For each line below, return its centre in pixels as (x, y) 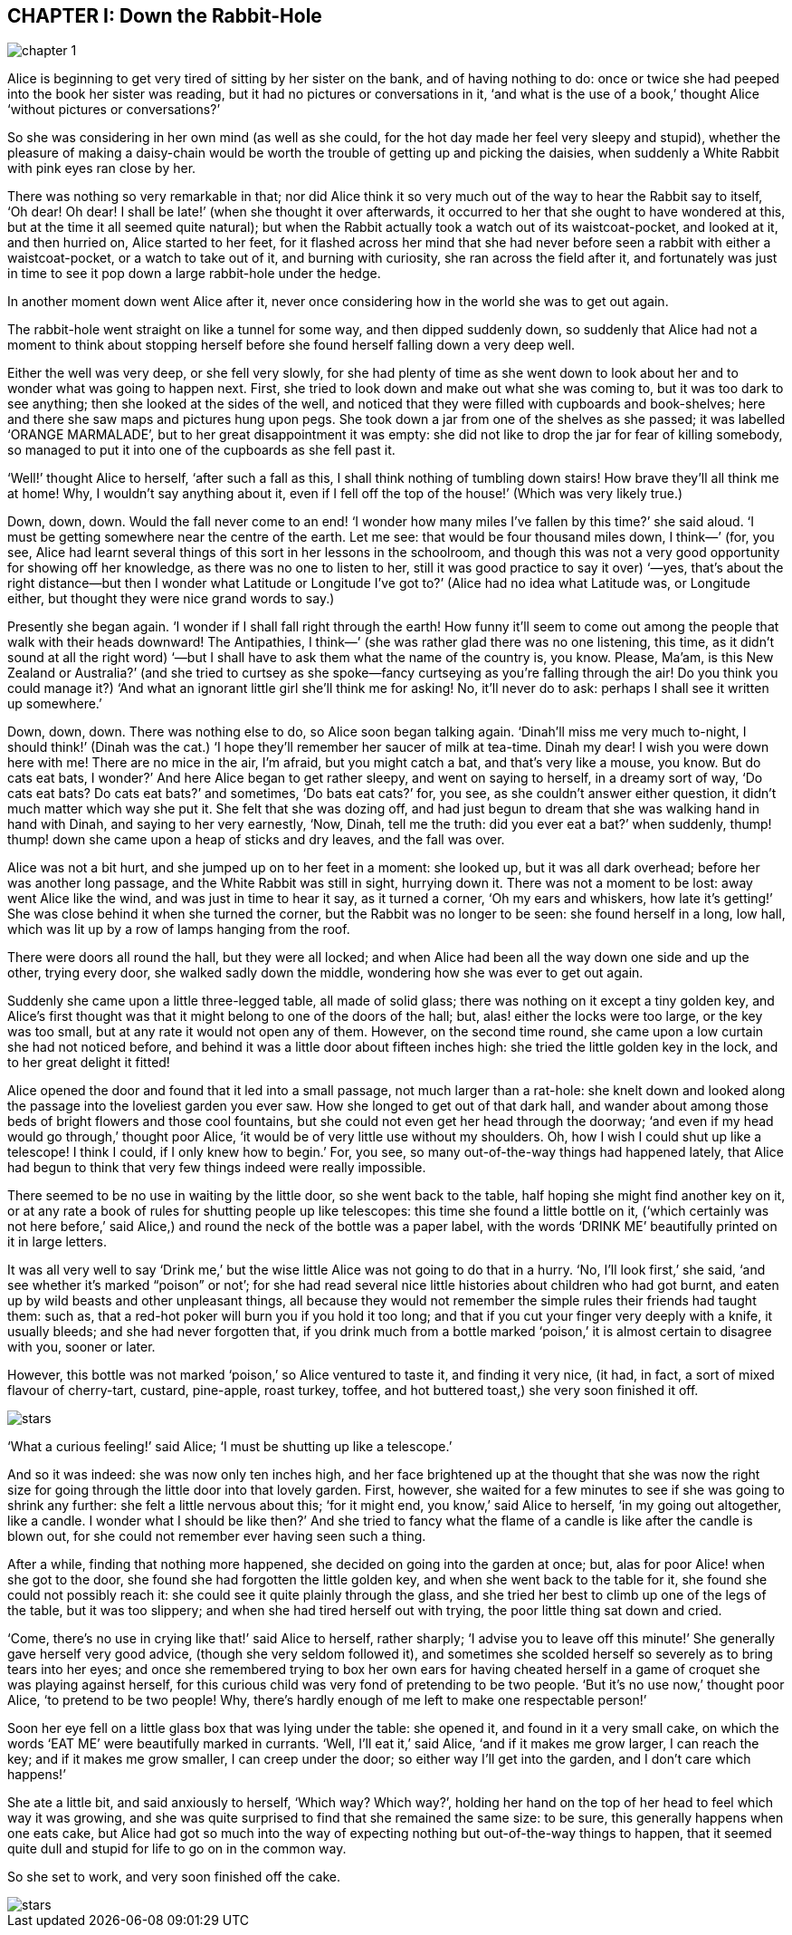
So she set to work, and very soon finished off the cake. (174, 1877)
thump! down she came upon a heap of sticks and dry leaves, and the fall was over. (256, 840)
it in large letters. (57, 1242)
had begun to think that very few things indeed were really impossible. (217, 1168)
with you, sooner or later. (81, 1347)
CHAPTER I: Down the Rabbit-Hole (165, 16)
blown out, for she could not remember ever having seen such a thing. (217, 1536)
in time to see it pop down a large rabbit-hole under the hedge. (194, 274)
